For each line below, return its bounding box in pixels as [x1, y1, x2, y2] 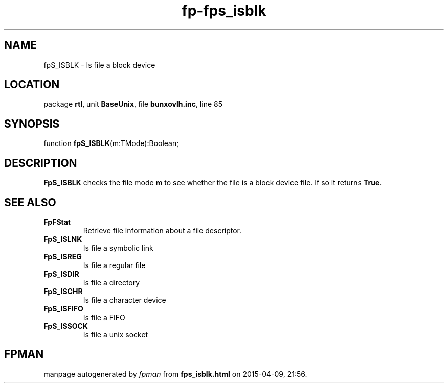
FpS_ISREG [43, 252, 82, 261]
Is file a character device [83, 295, 166, 304]
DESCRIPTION [4, 156, 77, 170]
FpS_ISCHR [43, 286, 83, 296]
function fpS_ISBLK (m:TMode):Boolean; [43, 139, 179, 148]
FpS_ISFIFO [43, 304, 83, 313]
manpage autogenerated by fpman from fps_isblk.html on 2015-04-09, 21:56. [43, 369, 307, 378]
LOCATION [4, 78, 60, 91]
